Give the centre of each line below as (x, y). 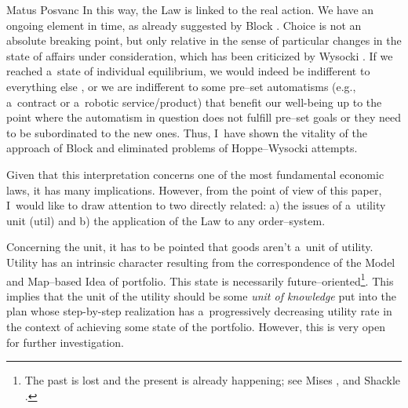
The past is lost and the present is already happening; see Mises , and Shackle (213, 380)
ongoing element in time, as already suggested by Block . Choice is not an (184, 25)
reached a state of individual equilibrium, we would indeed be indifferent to (188, 71)
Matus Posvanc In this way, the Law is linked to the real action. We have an (190, 9)
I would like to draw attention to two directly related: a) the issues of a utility (196, 205)
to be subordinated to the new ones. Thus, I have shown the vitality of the (187, 132)
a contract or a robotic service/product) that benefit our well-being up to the (194, 102)
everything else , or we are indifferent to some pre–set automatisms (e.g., (181, 86)
